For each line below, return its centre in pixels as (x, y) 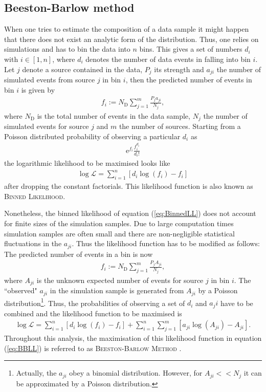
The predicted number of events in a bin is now (79, 254)
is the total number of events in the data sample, (114, 115)
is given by (38, 89)
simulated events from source (50, 80)
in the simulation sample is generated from (117, 290)
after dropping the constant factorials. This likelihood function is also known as (129, 186)
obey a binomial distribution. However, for (136, 373)
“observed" (21, 290)
